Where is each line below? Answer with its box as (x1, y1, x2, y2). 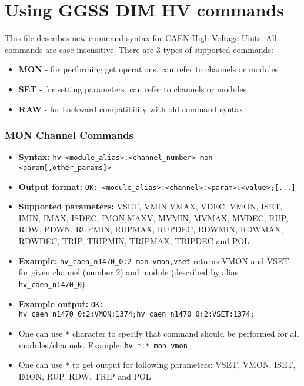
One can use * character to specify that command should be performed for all (18, 327, 299, 339)
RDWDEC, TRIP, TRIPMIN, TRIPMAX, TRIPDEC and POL (18, 235, 249, 247)
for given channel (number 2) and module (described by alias (18, 266, 239, 278)
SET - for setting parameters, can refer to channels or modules (18, 82, 247, 95)
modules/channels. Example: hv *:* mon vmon (18, 338, 188, 351)
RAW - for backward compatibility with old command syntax (18, 102, 243, 115)
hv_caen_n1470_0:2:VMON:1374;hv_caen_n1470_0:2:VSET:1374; (18, 310, 255, 319)
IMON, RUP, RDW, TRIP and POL (18, 370, 151, 382)
